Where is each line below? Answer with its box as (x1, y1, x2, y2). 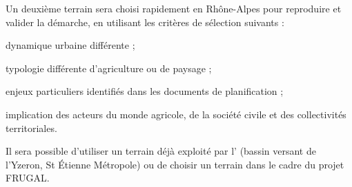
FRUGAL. (6, 170, 50, 185)
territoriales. (6, 120, 57, 135)
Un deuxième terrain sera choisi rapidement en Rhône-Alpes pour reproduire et (6, 1, 342, 15)
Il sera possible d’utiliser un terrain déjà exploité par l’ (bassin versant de (6, 144, 316, 158)
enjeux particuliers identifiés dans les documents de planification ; (6, 84, 284, 98)
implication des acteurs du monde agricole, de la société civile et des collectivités (6, 107, 346, 121)
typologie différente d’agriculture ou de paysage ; (6, 60, 212, 75)
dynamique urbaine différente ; (6, 38, 135, 52)
